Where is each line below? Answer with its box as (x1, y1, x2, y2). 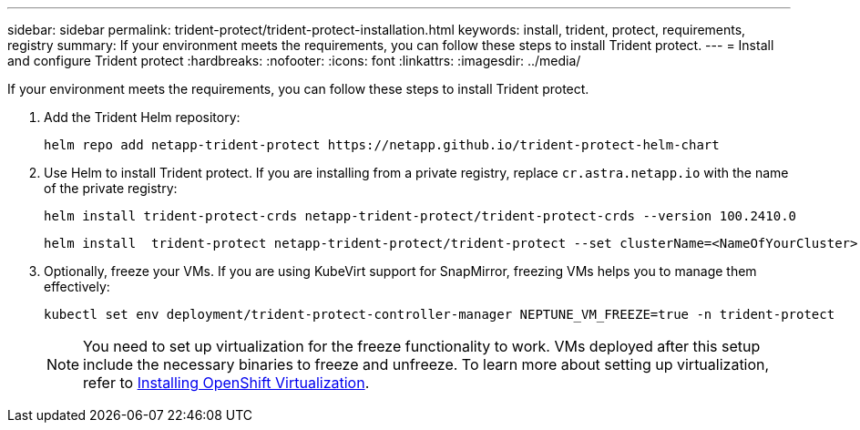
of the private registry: (44, 180, 178, 196)
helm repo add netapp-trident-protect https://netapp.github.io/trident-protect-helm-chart (44, 138, 720, 152)
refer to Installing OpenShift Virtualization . (83, 374, 370, 392)
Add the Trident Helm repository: (44, 109, 241, 125)
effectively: (44, 279, 110, 294)
